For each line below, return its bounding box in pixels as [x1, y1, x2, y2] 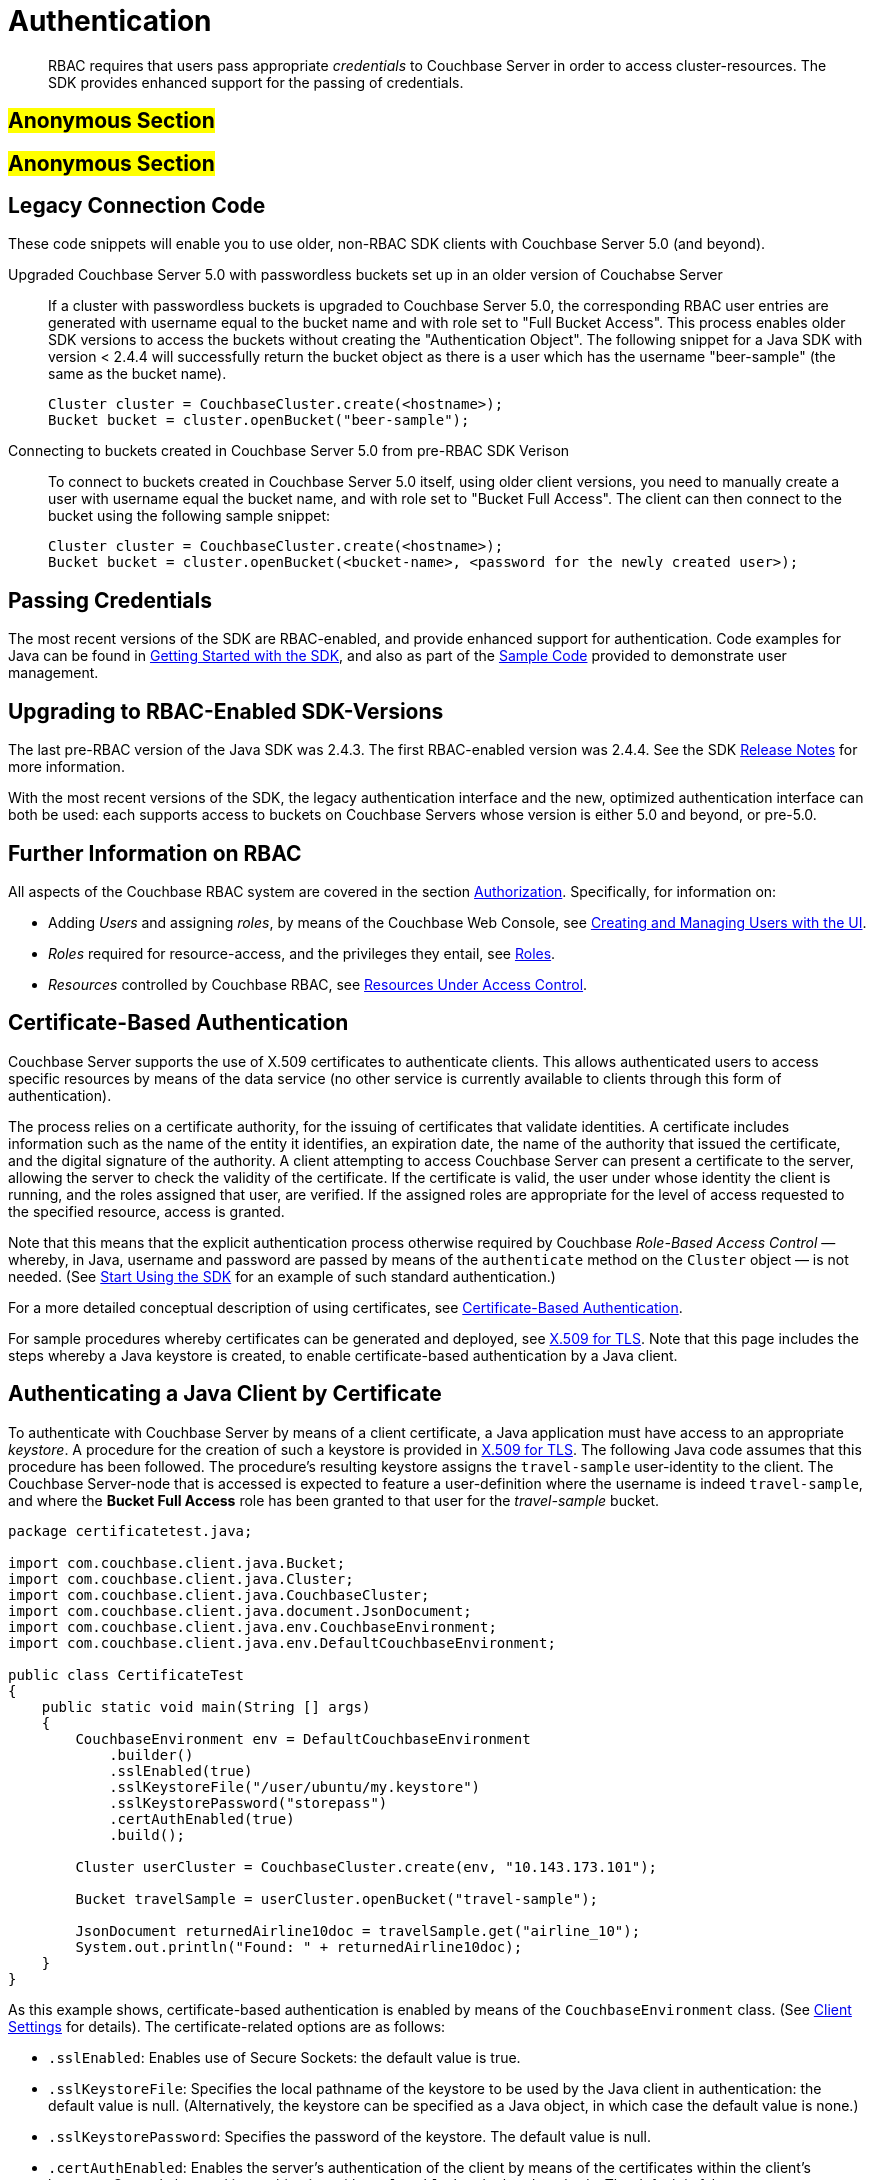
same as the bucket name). [48, 365, 227, 383]
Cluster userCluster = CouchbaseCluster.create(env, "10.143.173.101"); [75, 1858, 658, 1875]
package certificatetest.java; [8, 1522, 253, 1539]
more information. [8, 758, 125, 776]
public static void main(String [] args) [41, 1698, 371, 1715]
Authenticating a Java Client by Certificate [8, 1381, 442, 1407]
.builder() [109, 1746, 194, 1763]
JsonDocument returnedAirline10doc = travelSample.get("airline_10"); [75, 1922, 641, 1939]
